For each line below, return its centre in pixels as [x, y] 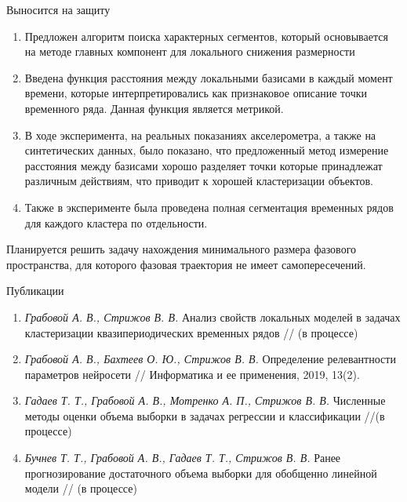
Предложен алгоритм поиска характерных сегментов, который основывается [206, 36]
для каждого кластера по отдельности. [116, 222]
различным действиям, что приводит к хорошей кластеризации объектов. [199, 181]
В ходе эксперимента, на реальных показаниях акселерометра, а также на [200, 135]
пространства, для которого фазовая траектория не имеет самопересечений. [186, 264]
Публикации [35, 291]
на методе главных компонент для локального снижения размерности [190, 51]
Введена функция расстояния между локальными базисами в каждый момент [209, 77]
